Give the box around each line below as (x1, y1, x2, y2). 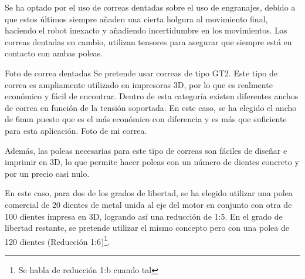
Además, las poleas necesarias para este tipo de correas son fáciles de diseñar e (5, 144, 287, 156)
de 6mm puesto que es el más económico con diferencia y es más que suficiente (5, 113, 287, 125)
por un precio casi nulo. (5, 167, 90, 179)
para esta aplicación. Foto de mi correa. (5, 124, 147, 136)
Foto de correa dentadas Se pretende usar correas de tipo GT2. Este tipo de (5, 66, 277, 79)
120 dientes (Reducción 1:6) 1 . (5, 233, 110, 247)
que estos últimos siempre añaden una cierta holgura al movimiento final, (5, 12, 268, 25)
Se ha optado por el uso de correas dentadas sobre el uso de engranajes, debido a (5, 1, 296, 13)
